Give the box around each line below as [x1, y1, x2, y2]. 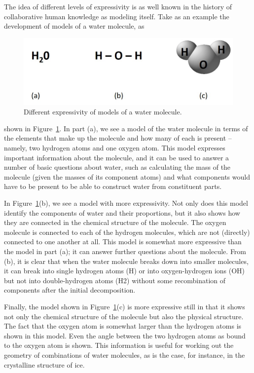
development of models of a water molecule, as [4, 21, 145, 31]
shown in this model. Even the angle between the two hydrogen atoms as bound [4, 330, 246, 340]
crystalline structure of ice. [4, 359, 85, 370]
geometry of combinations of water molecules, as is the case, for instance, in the [4, 349, 245, 360]
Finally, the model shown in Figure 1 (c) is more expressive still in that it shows [4, 301, 245, 311]
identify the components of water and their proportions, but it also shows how [4, 207, 240, 218]
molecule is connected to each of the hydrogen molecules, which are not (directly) [4, 226, 250, 237]
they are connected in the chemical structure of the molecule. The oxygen [4, 217, 226, 227]
